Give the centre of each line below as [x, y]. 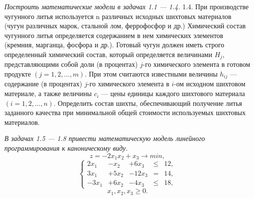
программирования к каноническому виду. [66, 148]
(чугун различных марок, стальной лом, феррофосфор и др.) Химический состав [125, 26]
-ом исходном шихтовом [210, 84]
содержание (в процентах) [43, 84]
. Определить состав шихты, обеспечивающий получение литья [148, 103]
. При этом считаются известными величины [151, 74]
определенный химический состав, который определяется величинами [108, 54]
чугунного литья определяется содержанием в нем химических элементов [114, 35]
